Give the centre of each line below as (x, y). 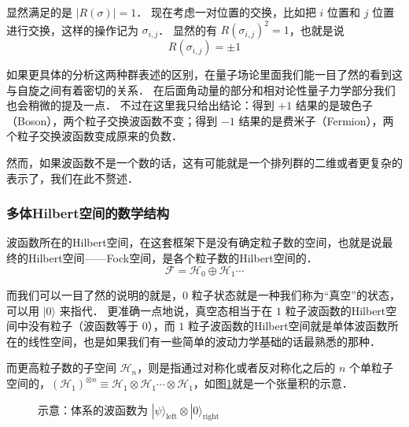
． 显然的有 (188, 30)
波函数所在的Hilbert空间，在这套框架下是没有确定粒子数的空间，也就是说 (194, 242)
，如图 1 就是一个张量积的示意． (273, 383)
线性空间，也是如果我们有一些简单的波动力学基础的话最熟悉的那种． (204, 341)
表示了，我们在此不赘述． (72, 178)
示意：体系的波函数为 (93, 409)
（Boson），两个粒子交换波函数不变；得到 (112, 120)
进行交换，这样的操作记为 (72, 30)
